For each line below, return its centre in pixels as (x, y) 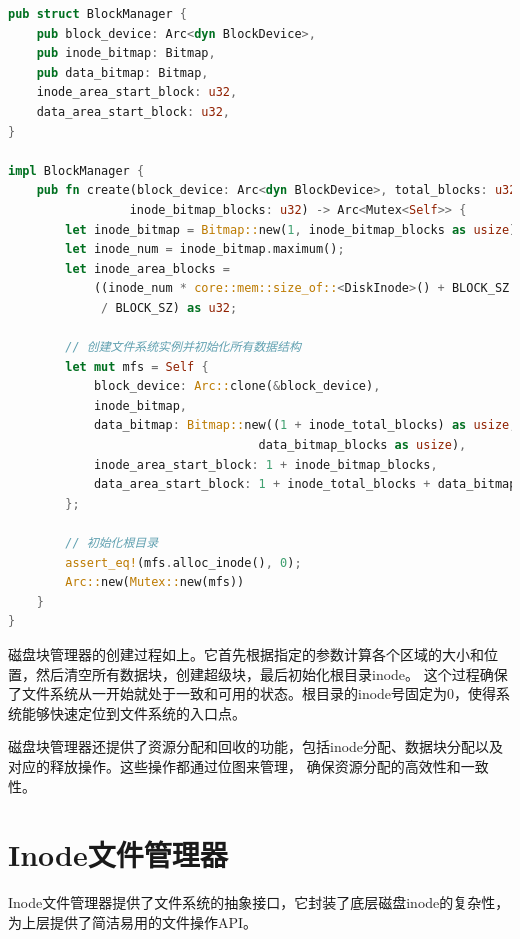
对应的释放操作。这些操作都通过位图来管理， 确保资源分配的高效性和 (234, 765)
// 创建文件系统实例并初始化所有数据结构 (183, 347)
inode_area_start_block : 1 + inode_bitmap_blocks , (265, 464)
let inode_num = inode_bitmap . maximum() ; (205, 249)
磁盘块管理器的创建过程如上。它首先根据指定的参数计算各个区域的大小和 (246, 654)
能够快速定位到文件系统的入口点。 (133, 712)
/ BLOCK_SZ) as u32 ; (169, 307)
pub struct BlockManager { (98, 14)
